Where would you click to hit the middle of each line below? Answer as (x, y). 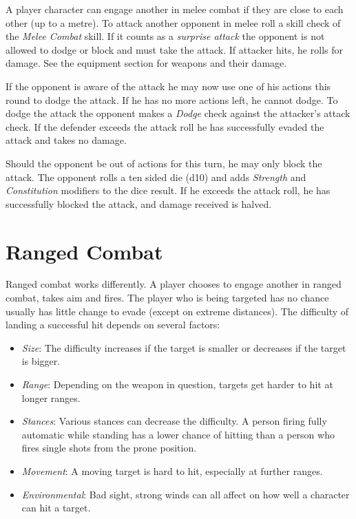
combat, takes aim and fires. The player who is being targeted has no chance (167, 298)
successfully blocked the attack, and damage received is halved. (139, 203)
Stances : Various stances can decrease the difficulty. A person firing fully (174, 421)
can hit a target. (56, 508)
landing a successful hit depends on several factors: (113, 325)
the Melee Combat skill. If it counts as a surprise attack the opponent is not (165, 36)
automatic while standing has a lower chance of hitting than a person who (178, 434)
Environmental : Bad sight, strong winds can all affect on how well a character (186, 494)
